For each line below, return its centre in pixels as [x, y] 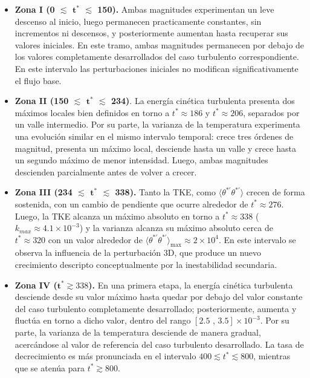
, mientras [272, 356]
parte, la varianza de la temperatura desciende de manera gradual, [138, 332]
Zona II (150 [42, 101]
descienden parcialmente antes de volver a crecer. [106, 171]
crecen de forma [276, 192]
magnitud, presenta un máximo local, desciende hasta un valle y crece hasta [155, 148]
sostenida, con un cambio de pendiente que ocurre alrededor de [131, 204]
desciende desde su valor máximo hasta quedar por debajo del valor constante [159, 297]
